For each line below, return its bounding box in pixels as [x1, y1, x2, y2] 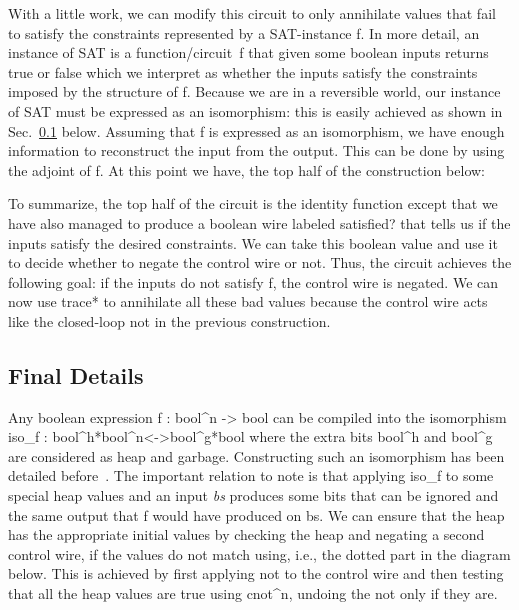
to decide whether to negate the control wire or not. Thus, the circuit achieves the [8, 252, 512, 273]
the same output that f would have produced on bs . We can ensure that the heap [8, 504, 505, 525]
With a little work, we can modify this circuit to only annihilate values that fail [8, 3, 496, 23]
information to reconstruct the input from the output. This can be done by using [8, 140, 505, 161]
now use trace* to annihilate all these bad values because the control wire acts [8, 291, 488, 312]
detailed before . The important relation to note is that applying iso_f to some [8, 465, 494, 486]
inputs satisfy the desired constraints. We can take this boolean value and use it [8, 232, 498, 253]
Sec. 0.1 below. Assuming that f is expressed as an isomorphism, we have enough [8, 120, 505, 141]
